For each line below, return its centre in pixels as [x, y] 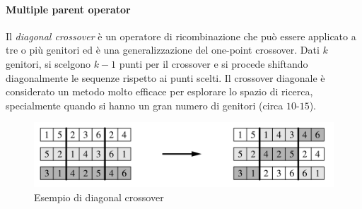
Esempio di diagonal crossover [99, 197]
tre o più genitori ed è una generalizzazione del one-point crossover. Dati [163, 50]
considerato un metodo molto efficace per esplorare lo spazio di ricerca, [159, 91]
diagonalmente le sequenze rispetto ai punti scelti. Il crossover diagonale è [165, 77]
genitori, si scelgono [48, 63]
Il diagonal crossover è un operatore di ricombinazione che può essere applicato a [181, 36]
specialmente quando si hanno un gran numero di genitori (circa [145, 105]
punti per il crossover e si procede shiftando [214, 63]
